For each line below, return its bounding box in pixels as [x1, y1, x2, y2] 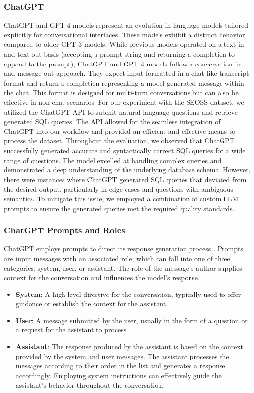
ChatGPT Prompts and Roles [4, 224, 125, 236]
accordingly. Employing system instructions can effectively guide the [15, 370, 222, 380]
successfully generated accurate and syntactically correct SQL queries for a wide [4, 145, 246, 155]
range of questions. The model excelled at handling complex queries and [4, 155, 222, 165]
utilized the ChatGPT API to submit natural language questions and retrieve [4, 106, 238, 117]
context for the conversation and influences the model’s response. [4, 272, 200, 283]
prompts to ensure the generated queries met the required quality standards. [4, 203, 235, 213]
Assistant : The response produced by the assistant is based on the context [15, 341, 243, 352]
